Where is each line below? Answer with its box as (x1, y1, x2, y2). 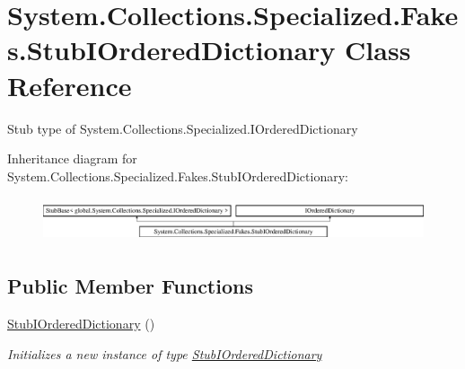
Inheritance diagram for (7, 149, 137, 168)
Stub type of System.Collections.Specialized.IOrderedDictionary (7, 119, 358, 137)
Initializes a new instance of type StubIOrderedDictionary (7, 344, 322, 363)
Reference (7, 66, 132, 103)
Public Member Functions (7, 272, 253, 300)
